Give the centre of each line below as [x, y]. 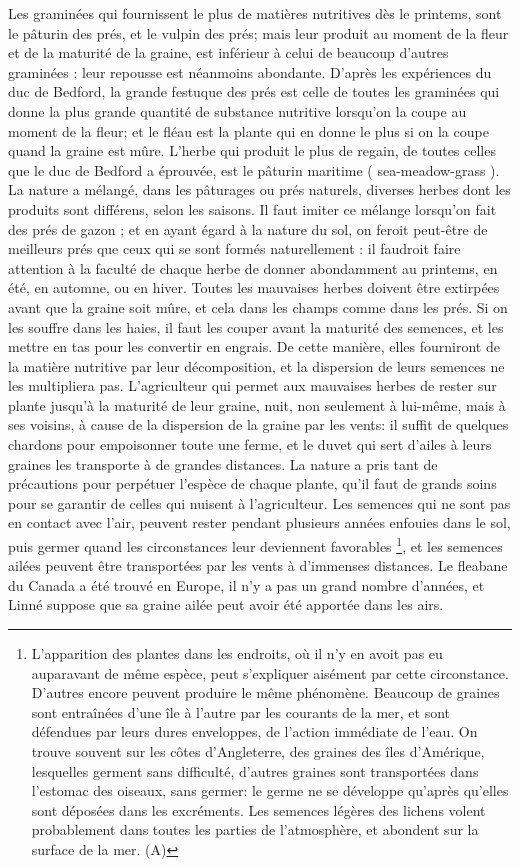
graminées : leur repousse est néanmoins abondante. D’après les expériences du [250, 71]
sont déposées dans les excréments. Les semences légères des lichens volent [258, 809]
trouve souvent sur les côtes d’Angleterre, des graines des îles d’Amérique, [258, 751]
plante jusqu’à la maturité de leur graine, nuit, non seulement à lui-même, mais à [257, 404]
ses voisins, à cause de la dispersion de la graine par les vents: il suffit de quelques [258, 424]
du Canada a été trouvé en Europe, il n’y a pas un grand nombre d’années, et [246, 584]
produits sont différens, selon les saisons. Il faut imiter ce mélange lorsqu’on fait [252, 208]
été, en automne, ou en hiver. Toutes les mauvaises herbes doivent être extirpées [254, 287]
